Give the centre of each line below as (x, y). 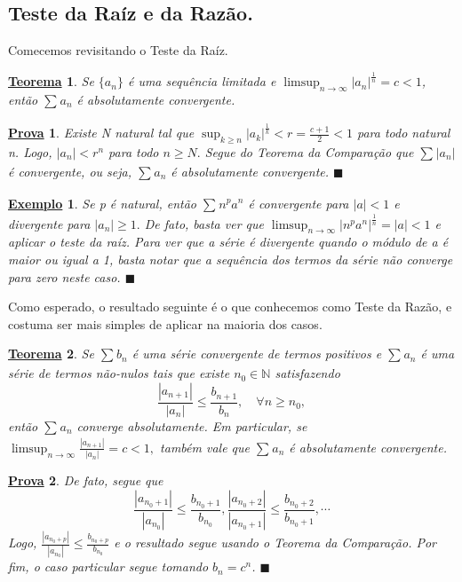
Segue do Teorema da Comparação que (309, 151)
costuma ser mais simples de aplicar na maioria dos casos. (165, 323)
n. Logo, (30, 151)
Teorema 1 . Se (51, 81)
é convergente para (299, 203)
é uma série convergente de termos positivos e (257, 354)
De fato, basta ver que (204, 223)
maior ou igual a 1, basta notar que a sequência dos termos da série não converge (231, 260)
